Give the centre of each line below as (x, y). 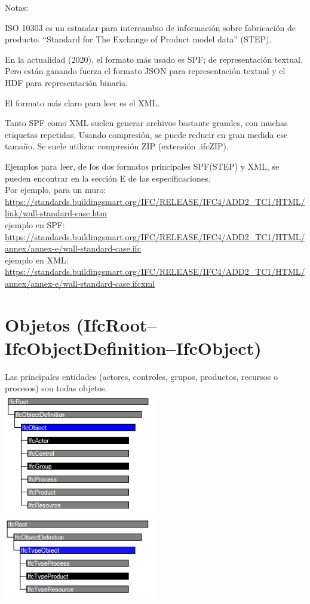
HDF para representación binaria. (66, 82)
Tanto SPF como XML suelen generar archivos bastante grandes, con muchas (146, 123)
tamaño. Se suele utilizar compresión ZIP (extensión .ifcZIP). (117, 146)
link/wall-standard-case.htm (56, 213)
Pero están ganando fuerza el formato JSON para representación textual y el (145, 71)
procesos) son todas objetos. (56, 388)
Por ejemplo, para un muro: (56, 190)
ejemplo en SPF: (35, 224)
